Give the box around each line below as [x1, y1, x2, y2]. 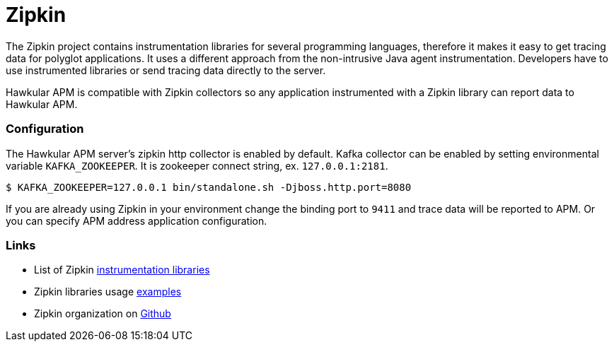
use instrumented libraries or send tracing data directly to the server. [6, 64, 326, 76]
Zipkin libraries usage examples [34, 286, 182, 298]
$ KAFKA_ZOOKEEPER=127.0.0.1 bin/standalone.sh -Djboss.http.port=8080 [6, 181, 412, 193]
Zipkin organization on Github [34, 307, 171, 320]
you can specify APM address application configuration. [6, 214, 267, 227]
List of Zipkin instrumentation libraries [34, 264, 210, 276]
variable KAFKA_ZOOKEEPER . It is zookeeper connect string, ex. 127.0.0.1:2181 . [6, 159, 388, 172]
